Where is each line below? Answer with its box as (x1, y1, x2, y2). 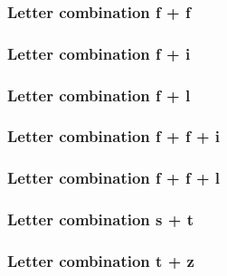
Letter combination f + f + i (7, 125, 221, 148)
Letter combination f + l (7, 83, 191, 106)
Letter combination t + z (7, 249, 194, 271)
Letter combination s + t (7, 208, 194, 231)
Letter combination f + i (7, 42, 191, 64)
